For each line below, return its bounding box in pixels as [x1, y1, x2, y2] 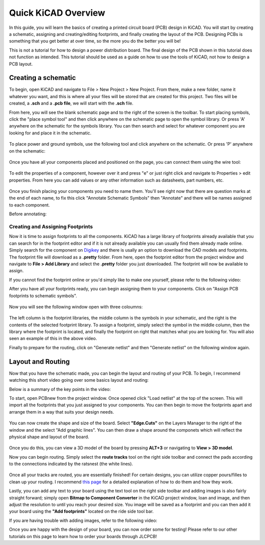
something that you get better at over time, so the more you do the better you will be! [9, 38, 181, 44]
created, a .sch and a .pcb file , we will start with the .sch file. [9, 101, 133, 106]
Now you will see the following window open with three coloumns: [9, 304, 143, 310]
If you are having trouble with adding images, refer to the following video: [9, 518, 158, 523]
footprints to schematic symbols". [9, 292, 77, 299]
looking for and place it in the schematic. [9, 130, 92, 136]
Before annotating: [9, 211, 47, 217]
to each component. [9, 202, 50, 208]
